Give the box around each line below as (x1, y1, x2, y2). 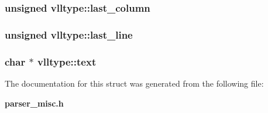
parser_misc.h (5, 97, 64, 109)
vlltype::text (37, 54, 97, 69)
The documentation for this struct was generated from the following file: (5, 77, 264, 89)
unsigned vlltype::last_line (5, 27, 133, 42)
